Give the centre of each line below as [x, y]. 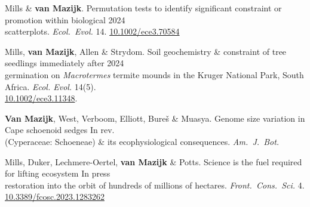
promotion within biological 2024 [65, 19]
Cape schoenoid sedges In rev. [60, 130]
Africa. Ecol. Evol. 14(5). [50, 86]
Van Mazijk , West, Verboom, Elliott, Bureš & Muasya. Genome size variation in [155, 118]
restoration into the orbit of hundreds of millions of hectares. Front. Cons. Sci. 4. [155, 185]
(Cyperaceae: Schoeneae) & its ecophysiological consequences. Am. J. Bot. [142, 141]
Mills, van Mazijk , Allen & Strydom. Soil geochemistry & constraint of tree [146, 51]
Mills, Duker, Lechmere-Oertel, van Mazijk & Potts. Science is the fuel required [154, 161]
